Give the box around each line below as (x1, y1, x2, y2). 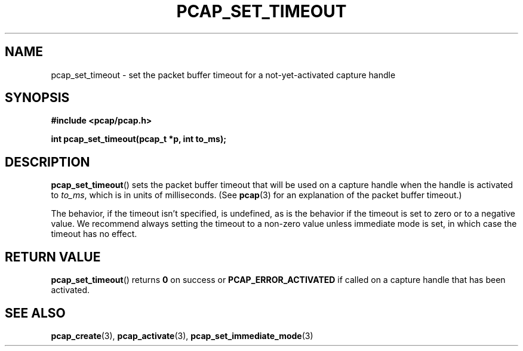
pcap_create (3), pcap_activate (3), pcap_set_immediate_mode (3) (51, 330, 313, 341)
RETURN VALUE (5, 249, 101, 264)
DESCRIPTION (5, 154, 90, 170)
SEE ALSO (5, 305, 66, 321)
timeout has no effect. (51, 229, 137, 239)
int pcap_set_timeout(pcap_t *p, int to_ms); (51, 134, 226, 144)
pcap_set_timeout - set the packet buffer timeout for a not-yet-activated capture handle (51, 69, 396, 80)
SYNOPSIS (5, 90, 70, 106)
